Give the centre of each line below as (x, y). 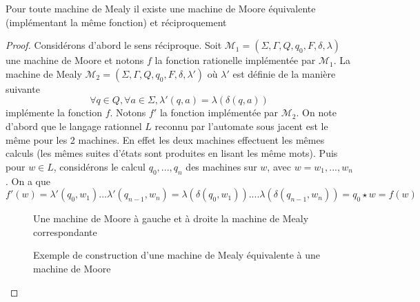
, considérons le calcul (99, 166)
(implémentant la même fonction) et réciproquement (116, 22)
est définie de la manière (284, 73)
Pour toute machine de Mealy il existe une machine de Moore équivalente (161, 8)
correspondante (65, 231)
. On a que (28, 181)
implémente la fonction (54, 112)
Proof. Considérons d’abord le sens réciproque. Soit (114, 45)
